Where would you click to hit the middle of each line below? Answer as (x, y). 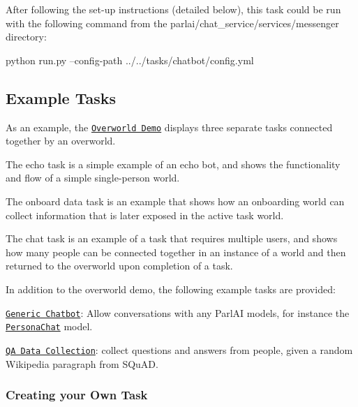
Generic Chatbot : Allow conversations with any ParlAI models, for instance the (178, 312)
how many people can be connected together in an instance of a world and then (176, 252)
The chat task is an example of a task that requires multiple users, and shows (172, 238)
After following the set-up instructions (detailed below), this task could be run (173, 9)
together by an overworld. (61, 141)
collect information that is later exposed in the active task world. (145, 215)
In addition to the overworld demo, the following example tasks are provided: (171, 289)
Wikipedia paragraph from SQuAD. (82, 363)
